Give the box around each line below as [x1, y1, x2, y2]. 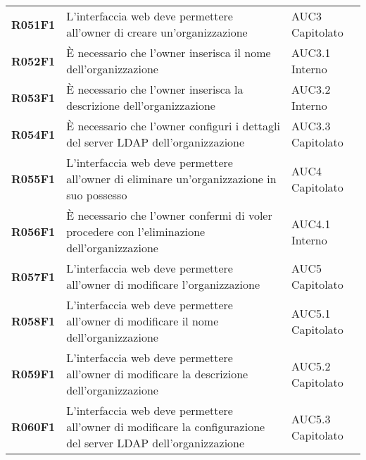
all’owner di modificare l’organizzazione [66, 276, 260, 292]
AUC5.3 [291, 410, 331, 427]
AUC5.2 [291, 357, 331, 374]
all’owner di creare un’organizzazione [66, 24, 248, 40]
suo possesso [66, 187, 127, 203]
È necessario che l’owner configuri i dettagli [66, 118, 280, 134]
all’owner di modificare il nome [66, 313, 219, 329]
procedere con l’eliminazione [66, 223, 206, 240]
